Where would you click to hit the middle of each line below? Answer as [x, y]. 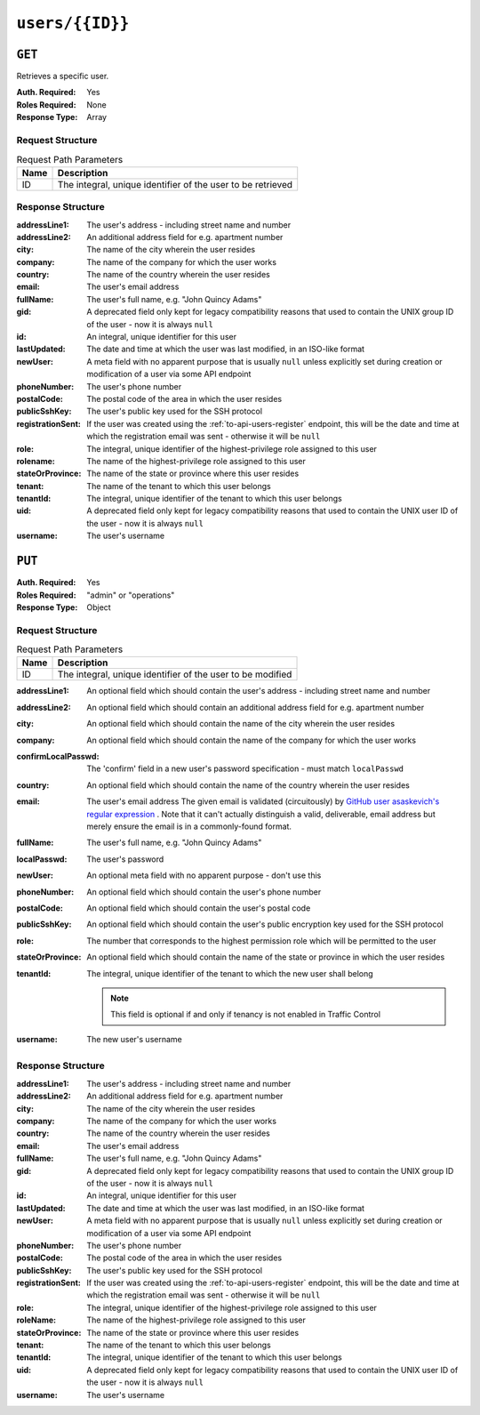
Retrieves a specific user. [63, 76]
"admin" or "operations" [131, 595]
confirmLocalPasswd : [58, 757]
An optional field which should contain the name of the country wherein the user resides [248, 785]
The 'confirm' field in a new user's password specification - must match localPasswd [245, 768]
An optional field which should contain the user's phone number [204, 892]
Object [99, 607]
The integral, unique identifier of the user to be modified [175, 674]
